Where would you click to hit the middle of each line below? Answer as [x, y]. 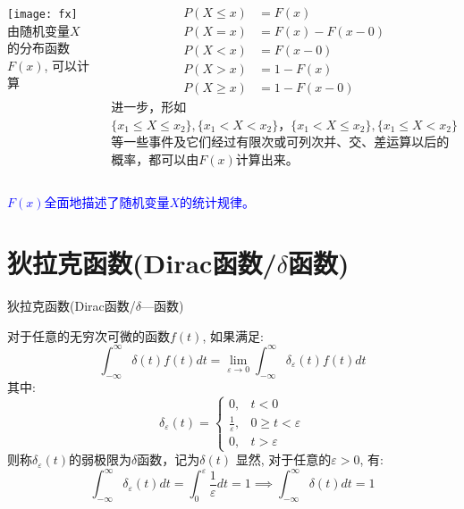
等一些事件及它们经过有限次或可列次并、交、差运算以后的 [280, 142]
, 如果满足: [233, 335]
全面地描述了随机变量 [107, 201]
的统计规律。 [218, 201]
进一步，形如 [149, 107]
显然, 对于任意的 [283, 459]
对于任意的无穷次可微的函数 [89, 335]
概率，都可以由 [155, 159]
